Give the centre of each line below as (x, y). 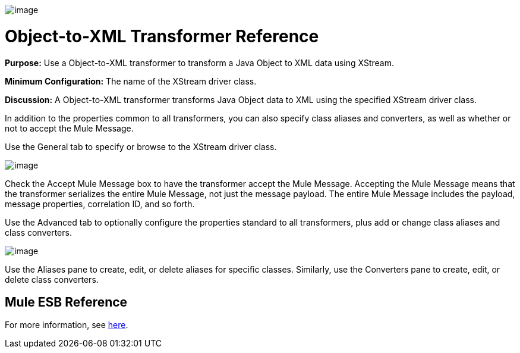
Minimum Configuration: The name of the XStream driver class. (131, 81)
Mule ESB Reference (66, 302)
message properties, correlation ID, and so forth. (100, 204)
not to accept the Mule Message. (69, 128)
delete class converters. (52, 279)
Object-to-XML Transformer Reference (162, 36)
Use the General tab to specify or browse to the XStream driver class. (141, 146)
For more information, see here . (67, 325)
